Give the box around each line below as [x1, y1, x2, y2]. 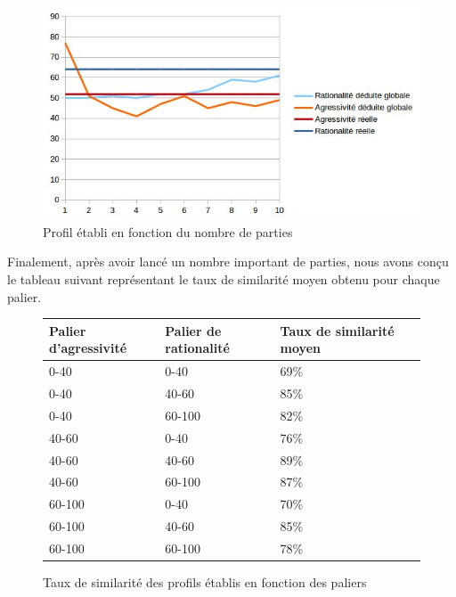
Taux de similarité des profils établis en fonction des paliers [43, 573, 367, 592]
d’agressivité [49, 339, 127, 357]
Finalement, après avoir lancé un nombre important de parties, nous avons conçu [7, 252, 449, 271]
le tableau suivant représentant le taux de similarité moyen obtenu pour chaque [7, 270, 440, 289]
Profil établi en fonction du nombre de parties [43, 222, 293, 241]
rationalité [165, 339, 230, 357]
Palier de [165, 321, 222, 339]
